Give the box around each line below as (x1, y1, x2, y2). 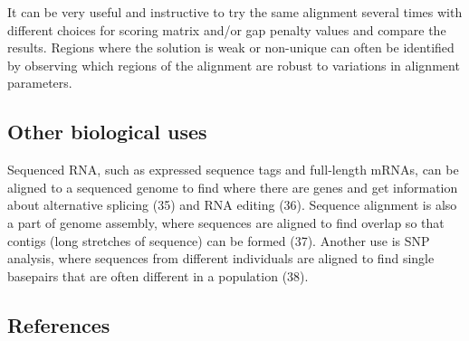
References (7, 310, 110, 338)
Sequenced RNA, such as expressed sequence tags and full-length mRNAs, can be (7, 160, 459, 179)
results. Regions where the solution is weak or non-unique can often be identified (7, 38, 455, 57)
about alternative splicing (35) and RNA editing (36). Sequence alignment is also (7, 195, 457, 214)
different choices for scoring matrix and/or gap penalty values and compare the (7, 20, 446, 39)
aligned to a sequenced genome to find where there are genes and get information (7, 177, 458, 196)
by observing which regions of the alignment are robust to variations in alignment (7, 55, 460, 74)
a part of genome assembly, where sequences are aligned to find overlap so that (7, 213, 445, 232)
